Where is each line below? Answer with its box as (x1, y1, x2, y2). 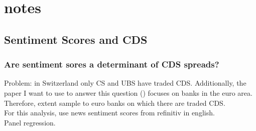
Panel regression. (4, 117, 56, 127)
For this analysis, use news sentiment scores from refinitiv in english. (4, 107, 215, 118)
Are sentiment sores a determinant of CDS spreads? (4, 58, 219, 71)
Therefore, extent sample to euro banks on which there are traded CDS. (4, 97, 225, 108)
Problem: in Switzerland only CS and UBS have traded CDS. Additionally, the (4, 78, 246, 88)
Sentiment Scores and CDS (4, 31, 148, 47)
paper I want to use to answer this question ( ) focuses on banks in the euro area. (4, 87, 252, 98)
